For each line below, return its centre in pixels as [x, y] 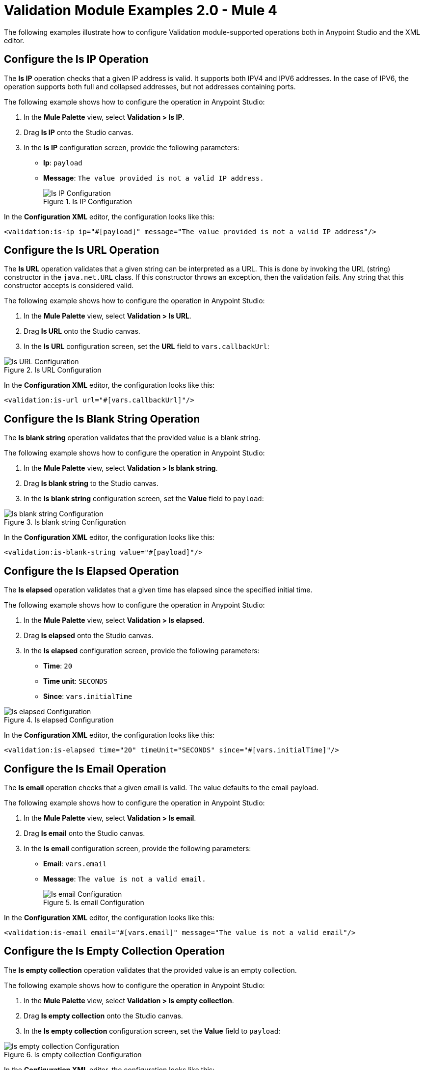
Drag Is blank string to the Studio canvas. [91, 483]
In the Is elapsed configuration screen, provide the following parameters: [142, 651]
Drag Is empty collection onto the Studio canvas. [103, 1016]
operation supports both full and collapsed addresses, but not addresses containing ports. [150, 86]
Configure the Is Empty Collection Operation [115, 951]
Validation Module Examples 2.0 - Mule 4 [141, 10]
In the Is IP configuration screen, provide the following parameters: [132, 147]
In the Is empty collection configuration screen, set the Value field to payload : [152, 1031]
